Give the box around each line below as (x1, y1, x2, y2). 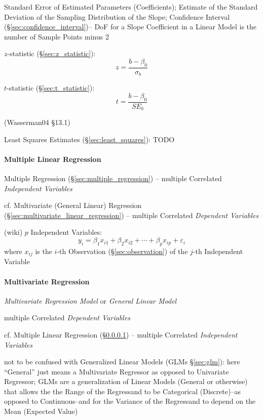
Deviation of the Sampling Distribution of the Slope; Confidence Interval (4, 11, 230, 22)
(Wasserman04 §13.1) (4, 117, 70, 128)
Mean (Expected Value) (4, 406, 78, 416)
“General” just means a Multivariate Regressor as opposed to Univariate (4, 366, 229, 376)
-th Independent (193, 245, 243, 256)
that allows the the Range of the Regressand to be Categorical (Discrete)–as (4, 386, 241, 396)
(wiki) (4, 227, 23, 237)
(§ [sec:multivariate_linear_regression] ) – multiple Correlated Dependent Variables (4, 209, 259, 220)
